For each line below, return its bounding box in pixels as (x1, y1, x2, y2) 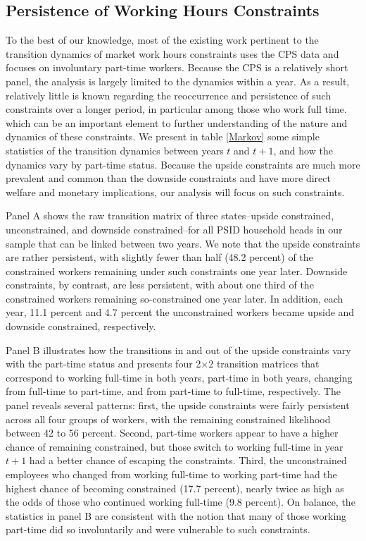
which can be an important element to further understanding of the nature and (6, 115, 348, 130)
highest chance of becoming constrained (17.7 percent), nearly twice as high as (6, 480, 344, 495)
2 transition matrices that (208, 356, 320, 371)
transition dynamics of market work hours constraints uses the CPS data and (6, 46, 339, 61)
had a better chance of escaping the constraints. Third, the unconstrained (29, 453, 347, 468)
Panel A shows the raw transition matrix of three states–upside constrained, (6, 208, 334, 223)
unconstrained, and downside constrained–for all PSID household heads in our (6, 221, 343, 236)
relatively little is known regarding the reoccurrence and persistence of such (6, 87, 332, 102)
